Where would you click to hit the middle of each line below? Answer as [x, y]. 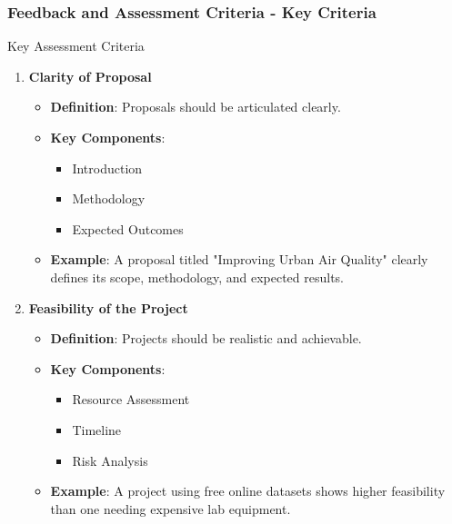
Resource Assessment [131, 399]
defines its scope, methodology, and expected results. [197, 277]
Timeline [97, 429]
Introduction [107, 168]
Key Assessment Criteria [76, 46]
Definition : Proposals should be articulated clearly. [196, 107]
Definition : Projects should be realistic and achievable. [206, 338]
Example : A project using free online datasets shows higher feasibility [248, 491]
